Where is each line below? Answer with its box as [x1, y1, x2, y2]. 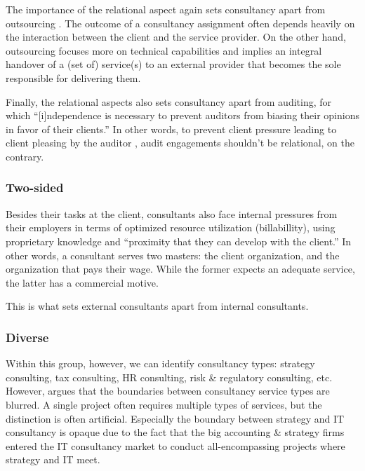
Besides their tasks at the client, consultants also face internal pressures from [6, 206, 338, 221]
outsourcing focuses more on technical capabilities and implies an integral [6, 43, 322, 57]
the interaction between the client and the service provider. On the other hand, [6, 29, 346, 44]
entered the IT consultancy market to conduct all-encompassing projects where [6, 438, 345, 453]
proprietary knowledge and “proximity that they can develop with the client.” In [6, 233, 352, 248]
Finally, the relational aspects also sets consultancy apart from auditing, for [6, 94, 332, 109]
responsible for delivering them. [6, 70, 141, 85]
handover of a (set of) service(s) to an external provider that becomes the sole [6, 57, 341, 71]
